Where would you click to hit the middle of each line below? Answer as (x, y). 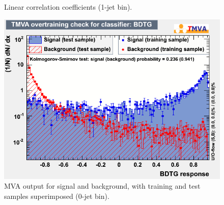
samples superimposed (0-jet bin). (57, 196)
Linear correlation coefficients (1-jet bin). (68, 7)
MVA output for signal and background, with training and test (102, 186)
